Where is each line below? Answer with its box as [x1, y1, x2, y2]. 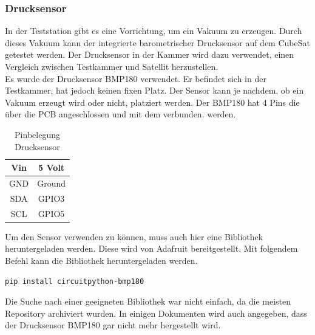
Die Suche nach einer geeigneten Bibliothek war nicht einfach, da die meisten [5, 295, 291, 308]
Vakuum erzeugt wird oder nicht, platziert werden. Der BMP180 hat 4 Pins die [5, 95, 300, 108]
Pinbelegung [15, 128, 60, 140]
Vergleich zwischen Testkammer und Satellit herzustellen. [5, 60, 218, 72]
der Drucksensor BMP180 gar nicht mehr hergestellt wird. [5, 319, 221, 331]
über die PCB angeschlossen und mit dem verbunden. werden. [5, 108, 236, 120]
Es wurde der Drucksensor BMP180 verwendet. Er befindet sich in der [5, 72, 266, 85]
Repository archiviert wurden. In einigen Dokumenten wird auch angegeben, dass [5, 306, 307, 319]
